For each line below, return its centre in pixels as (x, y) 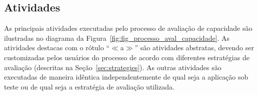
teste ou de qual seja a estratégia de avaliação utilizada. (89, 86)
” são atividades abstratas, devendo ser (194, 47)
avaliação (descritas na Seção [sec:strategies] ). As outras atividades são (113, 67)
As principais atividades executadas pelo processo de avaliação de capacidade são (128, 28)
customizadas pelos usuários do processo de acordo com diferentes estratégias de (127, 57)
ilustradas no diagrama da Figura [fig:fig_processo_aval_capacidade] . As (117, 38)
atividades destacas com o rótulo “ (57, 47)
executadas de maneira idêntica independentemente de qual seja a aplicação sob (126, 77)
